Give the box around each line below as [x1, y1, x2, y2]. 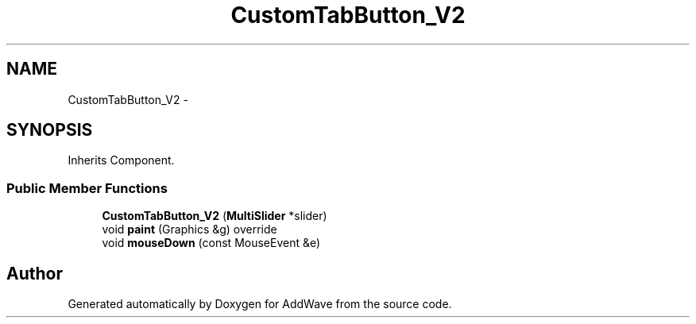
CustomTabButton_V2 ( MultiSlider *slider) [102, 209, 327, 223]
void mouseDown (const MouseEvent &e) [102, 236, 321, 250]
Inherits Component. [68, 153, 175, 168]
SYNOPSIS [6, 120, 93, 141]
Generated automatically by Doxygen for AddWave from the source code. [68, 297, 452, 311]
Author [6, 263, 63, 283]
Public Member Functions [6, 179, 168, 196]
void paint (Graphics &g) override [102, 222, 277, 237]
